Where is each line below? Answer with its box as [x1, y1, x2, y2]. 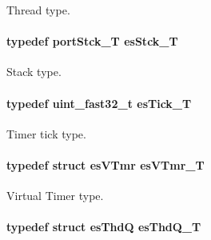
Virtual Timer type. [6, 187, 104, 204]
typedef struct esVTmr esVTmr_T [6, 156, 205, 173]
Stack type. [6, 63, 62, 80]
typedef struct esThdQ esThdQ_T [6, 218, 201, 235]
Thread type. [6, 2, 70, 18]
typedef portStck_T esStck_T [6, 33, 178, 50]
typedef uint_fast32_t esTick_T [6, 94, 192, 111]
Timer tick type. [6, 125, 86, 142]
